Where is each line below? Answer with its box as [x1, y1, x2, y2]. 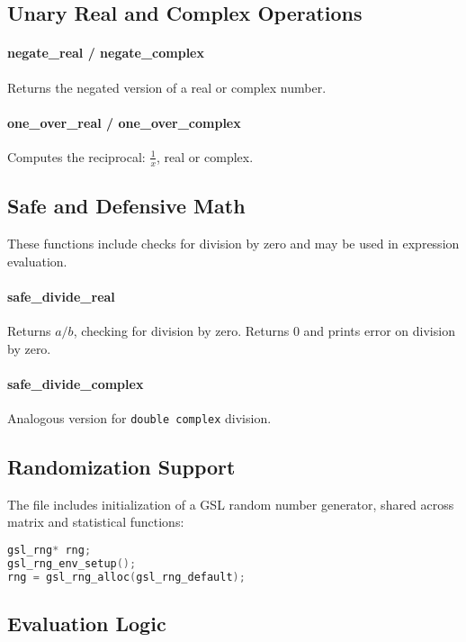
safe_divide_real [7, 286, 115, 305]
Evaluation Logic [7, 610, 166, 637]
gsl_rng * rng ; [7, 544, 92, 557]
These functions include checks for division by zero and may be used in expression [7, 234, 460, 252]
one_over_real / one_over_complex [7, 113, 241, 131]
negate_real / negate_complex [7, 43, 204, 62]
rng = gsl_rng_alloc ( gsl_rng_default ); [7, 570, 246, 583]
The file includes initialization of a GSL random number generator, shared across [7, 494, 454, 513]
